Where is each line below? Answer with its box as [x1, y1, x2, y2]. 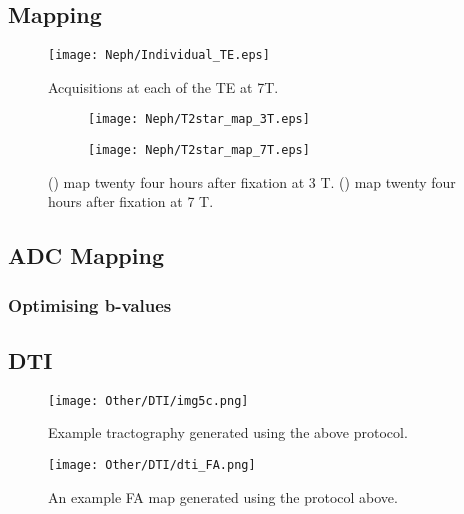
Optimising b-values [8, 292, 172, 317]
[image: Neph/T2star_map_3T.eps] [88, 112, 310, 127]
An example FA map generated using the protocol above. [48, 486, 398, 507]
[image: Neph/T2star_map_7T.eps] [88, 143, 310, 158]
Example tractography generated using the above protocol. [48, 422, 408, 443]
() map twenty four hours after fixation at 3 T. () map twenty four [48, 171, 456, 192]
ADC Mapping [8, 240, 164, 271]
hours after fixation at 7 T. [48, 191, 214, 212]
